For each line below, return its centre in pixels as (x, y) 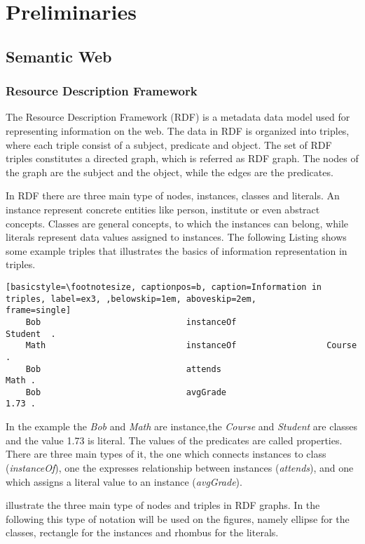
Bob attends (123, 369)
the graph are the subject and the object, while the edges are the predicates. (170, 172)
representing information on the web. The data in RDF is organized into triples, (178, 130)
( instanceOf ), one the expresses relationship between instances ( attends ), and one (180, 467)
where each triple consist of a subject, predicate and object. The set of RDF (169, 144)
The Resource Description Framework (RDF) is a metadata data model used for (178, 117)
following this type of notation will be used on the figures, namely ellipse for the (178, 518)
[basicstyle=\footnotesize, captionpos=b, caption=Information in (164, 287)
